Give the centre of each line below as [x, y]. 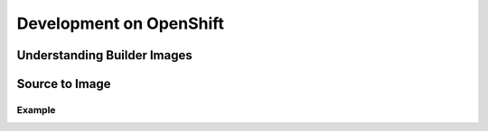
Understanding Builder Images [105, 55]
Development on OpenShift [121, 23]
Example [36, 109]
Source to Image [64, 84]
